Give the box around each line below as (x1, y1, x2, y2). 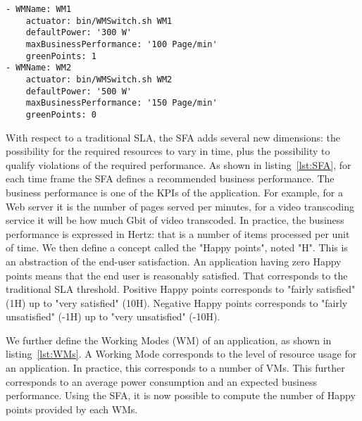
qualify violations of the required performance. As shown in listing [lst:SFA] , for (6, 157, 351, 172)
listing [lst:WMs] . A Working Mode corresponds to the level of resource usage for (6, 346, 357, 361)
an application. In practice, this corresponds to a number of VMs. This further (6, 360, 345, 375)
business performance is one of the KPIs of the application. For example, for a (6, 184, 343, 199)
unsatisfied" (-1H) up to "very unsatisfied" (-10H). (6, 309, 220, 324)
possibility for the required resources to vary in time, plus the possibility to (6, 144, 330, 158)
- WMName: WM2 (6, 63, 72, 73)
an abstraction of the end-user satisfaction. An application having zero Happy (6, 253, 342, 268)
